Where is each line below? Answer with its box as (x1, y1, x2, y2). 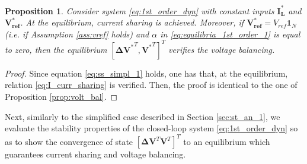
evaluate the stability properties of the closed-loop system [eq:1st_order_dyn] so (5, 122, 298, 134)
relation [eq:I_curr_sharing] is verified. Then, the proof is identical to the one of (5, 78, 298, 91)
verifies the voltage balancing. (168, 43, 275, 55)
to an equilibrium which (183, 135, 270, 147)
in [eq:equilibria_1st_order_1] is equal (160, 27, 300, 40)
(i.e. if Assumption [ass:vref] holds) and (5, 27, 149, 40)
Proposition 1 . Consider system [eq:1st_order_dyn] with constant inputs (5, 4, 274, 17)
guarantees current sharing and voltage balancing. (5, 148, 186, 160)
